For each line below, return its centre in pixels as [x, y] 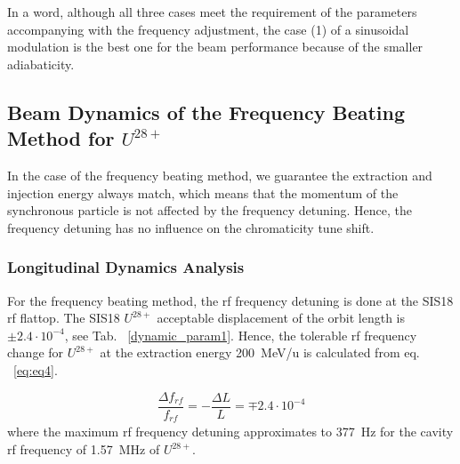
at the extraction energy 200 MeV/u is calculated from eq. [260, 352]
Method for [61, 138]
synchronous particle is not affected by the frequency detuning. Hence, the [210, 210]
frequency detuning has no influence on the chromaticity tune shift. [191, 227]
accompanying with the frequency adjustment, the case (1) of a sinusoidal [208, 29]
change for [36, 352]
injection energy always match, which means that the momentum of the [203, 192]
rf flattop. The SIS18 [64, 318]
